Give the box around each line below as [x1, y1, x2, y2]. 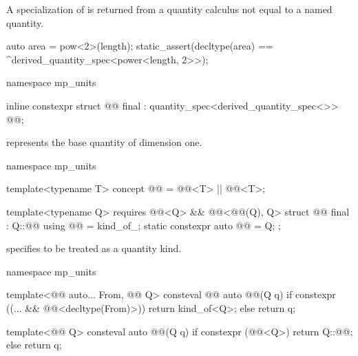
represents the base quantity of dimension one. [6, 135, 202, 149]
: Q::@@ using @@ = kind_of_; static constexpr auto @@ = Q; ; [6, 218, 281, 232]
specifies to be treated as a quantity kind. [6, 241, 182, 255]
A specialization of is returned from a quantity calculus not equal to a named [6, 2, 333, 16]
